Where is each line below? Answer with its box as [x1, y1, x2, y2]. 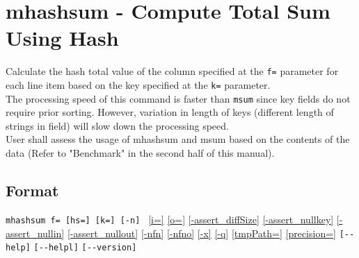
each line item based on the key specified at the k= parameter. [6, 77, 271, 92]
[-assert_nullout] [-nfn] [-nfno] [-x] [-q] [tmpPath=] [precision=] [67, 225, 336, 240]
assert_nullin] [6, 225, 65, 240]
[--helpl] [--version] [33, 243, 137, 253]
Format [6, 180, 59, 201]
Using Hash [6, 24, 119, 52]
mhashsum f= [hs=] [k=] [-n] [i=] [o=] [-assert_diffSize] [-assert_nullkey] [6, 212, 334, 226]
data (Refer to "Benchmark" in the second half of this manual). [6, 146, 275, 160]
